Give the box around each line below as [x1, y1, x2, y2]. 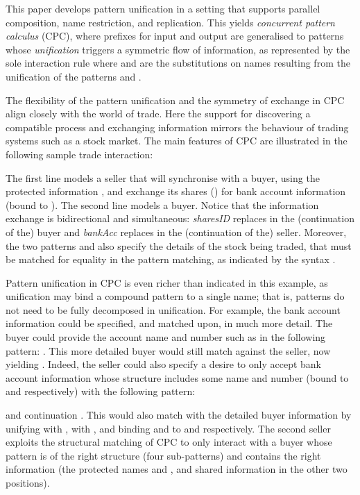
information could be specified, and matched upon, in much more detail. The [6, 316, 333, 330]
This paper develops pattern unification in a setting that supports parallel [6, 1, 320, 15]
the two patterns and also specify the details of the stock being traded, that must [6, 238, 352, 253]
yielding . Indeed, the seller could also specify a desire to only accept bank [6, 357, 321, 371]
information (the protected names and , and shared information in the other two [6, 462, 348, 476]
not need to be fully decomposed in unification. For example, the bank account [6, 302, 341, 317]
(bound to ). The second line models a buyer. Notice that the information [6, 197, 319, 212]
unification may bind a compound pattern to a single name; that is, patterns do [6, 289, 345, 303]
